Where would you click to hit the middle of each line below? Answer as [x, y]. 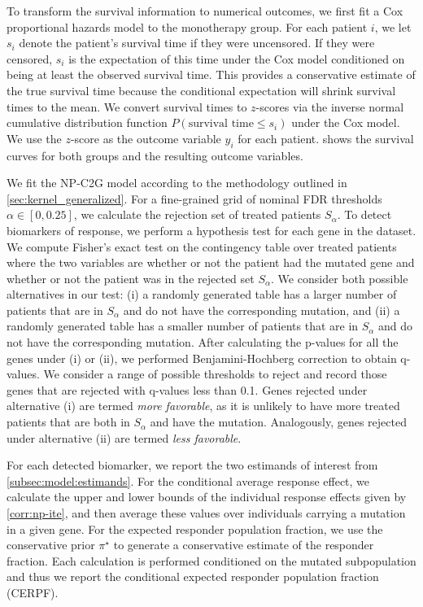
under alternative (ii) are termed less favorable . [124, 437]
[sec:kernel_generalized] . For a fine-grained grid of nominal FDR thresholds [194, 198]
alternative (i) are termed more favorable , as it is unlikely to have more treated [203, 406]
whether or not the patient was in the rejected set [131, 278]
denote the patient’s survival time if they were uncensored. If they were [197, 43]
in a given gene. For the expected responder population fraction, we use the [195, 528]
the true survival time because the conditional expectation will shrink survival [201, 90]
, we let [393, 26]
